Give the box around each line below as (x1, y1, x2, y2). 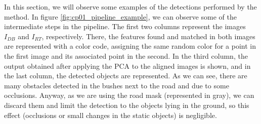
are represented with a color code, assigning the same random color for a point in (4, 41, 256, 51)
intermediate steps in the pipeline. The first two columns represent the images (4, 21, 246, 32)
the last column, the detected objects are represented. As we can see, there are (4, 70, 247, 81)
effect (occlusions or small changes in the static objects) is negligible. (4, 109, 217, 120)
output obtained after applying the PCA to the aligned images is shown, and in (4, 60, 251, 71)
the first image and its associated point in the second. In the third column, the (4, 50, 248, 61)
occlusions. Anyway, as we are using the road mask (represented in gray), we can (4, 90, 254, 100)
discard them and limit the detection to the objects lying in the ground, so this (4, 99, 249, 110)
